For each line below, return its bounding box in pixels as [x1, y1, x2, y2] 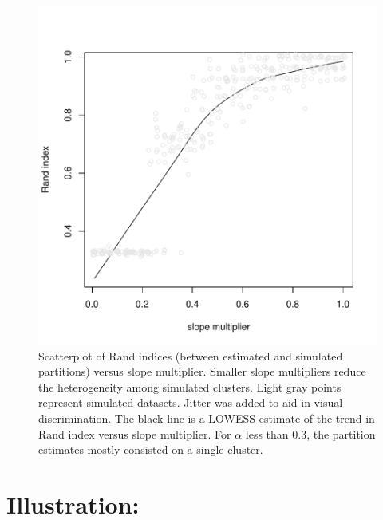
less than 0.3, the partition [245, 425, 376, 442]
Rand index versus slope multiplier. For [38, 425, 231, 442]
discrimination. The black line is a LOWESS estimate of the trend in [38, 409, 375, 426]
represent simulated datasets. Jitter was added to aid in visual [38, 394, 343, 411]
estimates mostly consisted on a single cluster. [38, 441, 263, 458]
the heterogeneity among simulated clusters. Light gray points [38, 378, 342, 395]
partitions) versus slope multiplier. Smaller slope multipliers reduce [38, 363, 366, 380]
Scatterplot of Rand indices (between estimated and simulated [38, 347, 343, 364]
